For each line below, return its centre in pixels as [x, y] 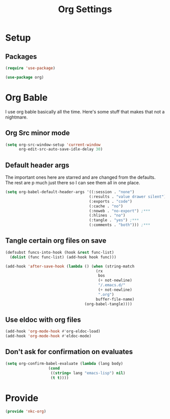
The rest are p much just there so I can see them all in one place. [73, 183]
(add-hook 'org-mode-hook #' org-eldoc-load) [53, 331]
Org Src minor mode [37, 133]
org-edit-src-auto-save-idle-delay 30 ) [60, 149]
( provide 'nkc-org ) [26, 411]
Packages [21, 56]
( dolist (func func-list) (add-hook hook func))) [63, 257]
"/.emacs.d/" [112, 285]
